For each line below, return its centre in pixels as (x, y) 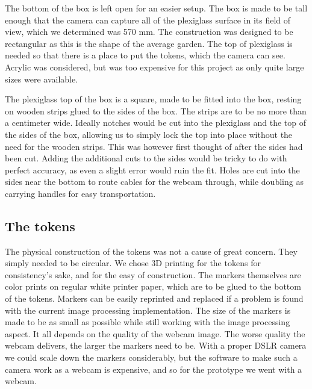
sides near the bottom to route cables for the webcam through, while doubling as (154, 182)
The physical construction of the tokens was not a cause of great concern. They (151, 251)
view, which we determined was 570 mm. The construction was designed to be (149, 32)
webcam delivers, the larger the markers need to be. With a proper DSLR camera (156, 345)
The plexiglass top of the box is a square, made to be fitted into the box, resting (153, 99)
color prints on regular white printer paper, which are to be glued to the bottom (153, 286)
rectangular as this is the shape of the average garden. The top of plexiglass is (149, 43)
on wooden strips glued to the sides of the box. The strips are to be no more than (156, 110)
